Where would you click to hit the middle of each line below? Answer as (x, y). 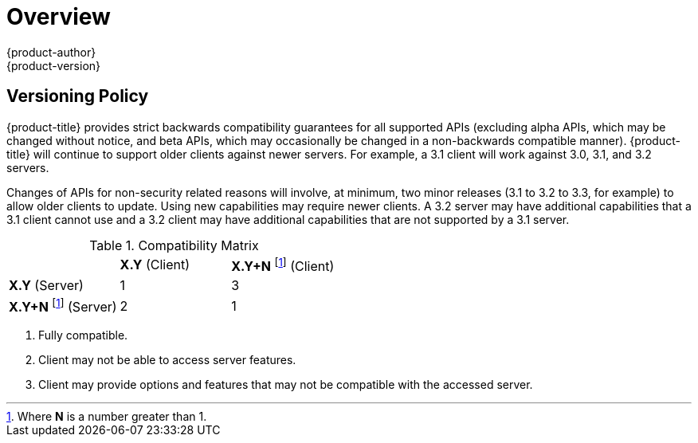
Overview (59, 17)
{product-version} (54, 65)
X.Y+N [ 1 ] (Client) (283, 265)
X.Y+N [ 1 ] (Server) (63, 306)
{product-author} (51, 52)
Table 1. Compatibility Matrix (174, 245)
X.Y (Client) (155, 265)
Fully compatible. (83, 335)
